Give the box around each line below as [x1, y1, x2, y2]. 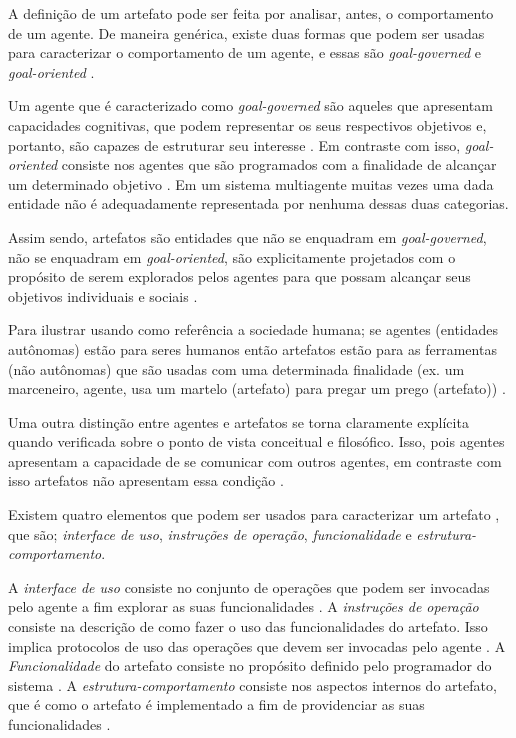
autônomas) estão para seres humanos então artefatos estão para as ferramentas [8, 338, 497, 359]
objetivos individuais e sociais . [8, 285, 198, 306]
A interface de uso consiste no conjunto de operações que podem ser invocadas [8, 576, 490, 597]
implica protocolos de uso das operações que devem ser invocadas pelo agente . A [8, 635, 506, 656]
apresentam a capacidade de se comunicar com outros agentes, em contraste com [8, 450, 502, 471]
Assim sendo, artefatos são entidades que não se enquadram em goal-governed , [8, 226, 487, 247]
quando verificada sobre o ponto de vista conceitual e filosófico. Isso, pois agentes [8, 431, 505, 452]
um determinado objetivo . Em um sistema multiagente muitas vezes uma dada [8, 173, 494, 194]
